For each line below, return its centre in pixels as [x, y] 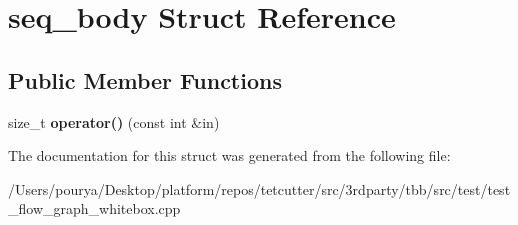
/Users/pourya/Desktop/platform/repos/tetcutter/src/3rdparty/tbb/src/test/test [259, 188]
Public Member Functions [145, 79]
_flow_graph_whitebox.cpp [94, 208]
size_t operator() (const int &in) [114, 121]
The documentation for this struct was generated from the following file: [229, 155]
